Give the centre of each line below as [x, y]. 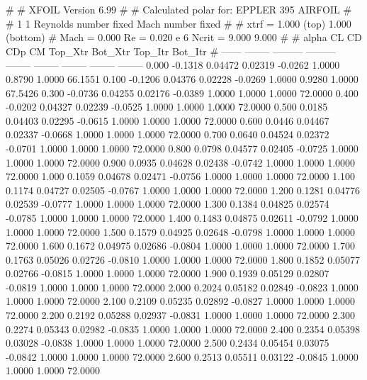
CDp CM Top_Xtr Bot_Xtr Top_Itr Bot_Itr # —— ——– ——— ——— [171, 51]
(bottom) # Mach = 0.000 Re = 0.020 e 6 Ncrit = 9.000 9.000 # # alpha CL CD [184, 37]
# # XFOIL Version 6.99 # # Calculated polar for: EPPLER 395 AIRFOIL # [179, 9]
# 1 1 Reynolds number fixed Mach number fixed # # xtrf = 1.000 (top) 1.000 [179, 23]
